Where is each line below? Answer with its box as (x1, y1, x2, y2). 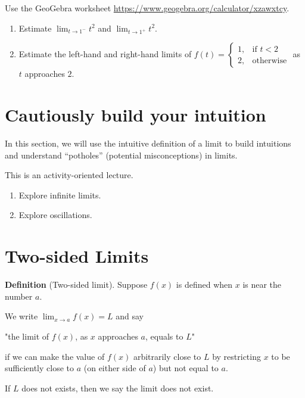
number (5, 290, 33, 302)
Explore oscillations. (18, 209, 92, 221)
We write (5, 310, 38, 322)
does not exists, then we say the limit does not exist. (21, 381, 214, 394)
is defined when (176, 278, 233, 291)
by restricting (212, 350, 261, 362)
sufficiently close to (5, 362, 74, 374)
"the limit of (5, 329, 49, 342)
